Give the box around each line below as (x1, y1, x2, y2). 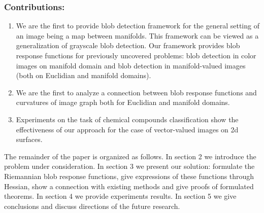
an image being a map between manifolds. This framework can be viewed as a (16, 30, 259, 41)
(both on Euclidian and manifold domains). (16, 70, 151, 81)
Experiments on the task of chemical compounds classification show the (16, 114, 239, 124)
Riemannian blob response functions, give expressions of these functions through (4, 170, 254, 181)
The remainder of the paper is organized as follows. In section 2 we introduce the (4, 151, 256, 161)
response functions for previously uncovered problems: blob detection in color (16, 50, 256, 60)
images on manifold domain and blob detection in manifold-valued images (16, 60, 246, 70)
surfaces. (16, 134, 43, 145)
